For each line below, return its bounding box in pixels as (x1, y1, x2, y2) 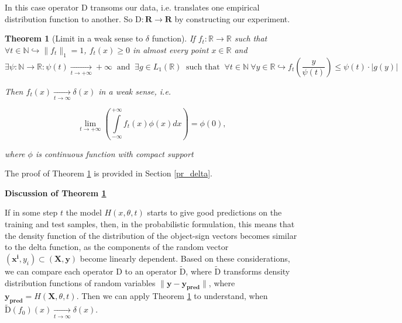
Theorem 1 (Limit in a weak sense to (5, 32, 143, 44)
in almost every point (133, 43, 209, 55)
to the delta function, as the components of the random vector (5, 241, 229, 253)
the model (66, 206, 102, 218)
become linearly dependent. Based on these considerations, (80, 252, 290, 264)
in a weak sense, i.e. (98, 85, 171, 97)
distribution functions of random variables (5, 276, 156, 289)
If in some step (5, 206, 58, 218)
